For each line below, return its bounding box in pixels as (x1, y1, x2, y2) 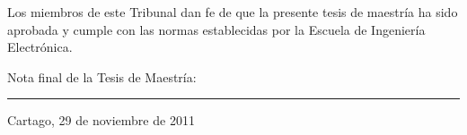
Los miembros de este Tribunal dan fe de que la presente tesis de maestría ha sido (7, 3, 458, 21)
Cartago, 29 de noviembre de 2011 (7, 111, 195, 130)
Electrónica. (7, 38, 73, 56)
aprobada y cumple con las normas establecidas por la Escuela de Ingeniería (7, 20, 426, 38)
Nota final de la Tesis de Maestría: (7, 67, 197, 86)
